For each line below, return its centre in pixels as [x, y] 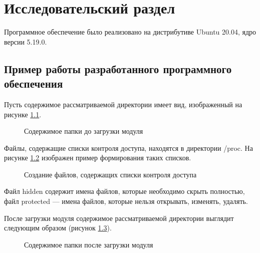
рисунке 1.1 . [23, 114]
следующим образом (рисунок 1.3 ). [58, 228]
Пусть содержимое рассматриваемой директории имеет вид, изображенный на [123, 104]
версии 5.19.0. [26, 41]
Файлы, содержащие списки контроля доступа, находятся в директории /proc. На [128, 148]
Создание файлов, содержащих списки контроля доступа [110, 174]
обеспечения [34, 83]
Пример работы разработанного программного [118, 68]
